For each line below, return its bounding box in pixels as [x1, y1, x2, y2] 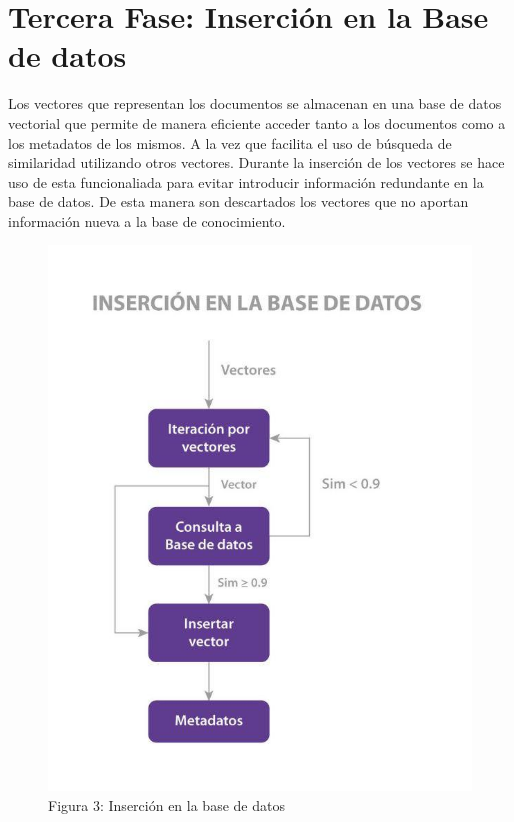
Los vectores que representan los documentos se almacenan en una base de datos [8, 93, 502, 114]
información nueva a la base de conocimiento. [8, 210, 286, 231]
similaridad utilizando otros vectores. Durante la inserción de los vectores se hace [8, 152, 505, 173]
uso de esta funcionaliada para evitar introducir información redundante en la [8, 171, 484, 192]
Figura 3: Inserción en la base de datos [48, 794, 285, 815]
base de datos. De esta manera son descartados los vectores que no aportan [8, 191, 469, 212]
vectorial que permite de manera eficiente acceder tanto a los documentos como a [8, 112, 506, 133]
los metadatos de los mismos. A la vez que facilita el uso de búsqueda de [8, 132, 452, 153]
